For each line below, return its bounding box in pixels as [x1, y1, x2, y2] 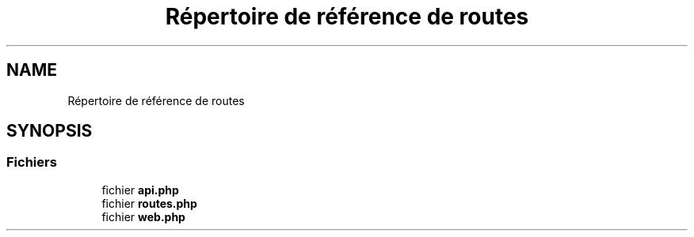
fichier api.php [101, 182, 179, 197]
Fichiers [6, 154, 57, 171]
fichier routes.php [101, 196, 197, 210]
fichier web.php [101, 209, 185, 224]
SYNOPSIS [6, 121, 93, 141]
